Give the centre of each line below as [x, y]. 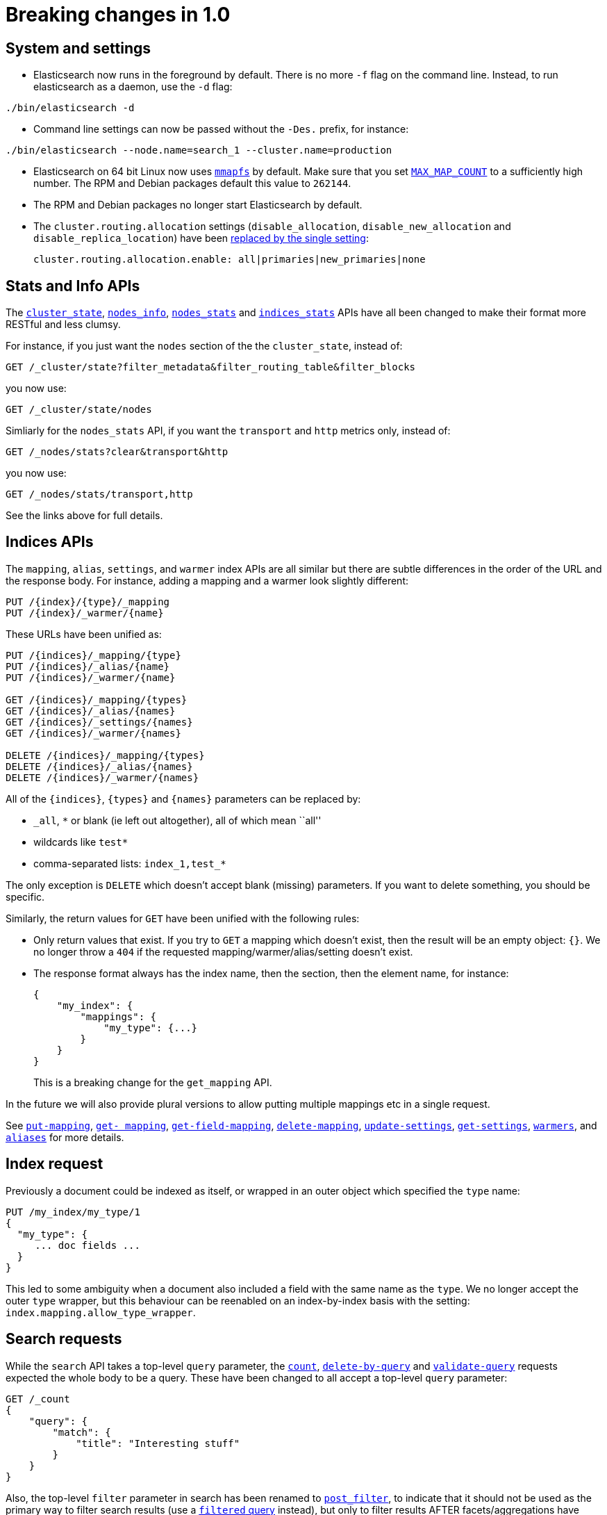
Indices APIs [50, 542]
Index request [55, 1164]
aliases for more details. [65, 1137]
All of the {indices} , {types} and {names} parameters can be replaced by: [183, 799]
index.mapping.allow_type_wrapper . [101, 1312]
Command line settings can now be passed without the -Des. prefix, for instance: [221, 129]
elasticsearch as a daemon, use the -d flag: [133, 87]
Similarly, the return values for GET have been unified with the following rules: [183, 918]
